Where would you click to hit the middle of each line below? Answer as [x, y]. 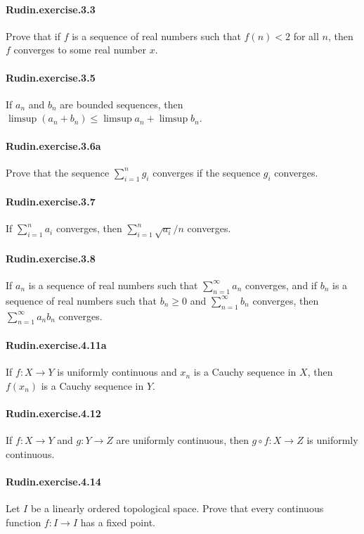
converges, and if [281, 285]
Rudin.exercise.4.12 [53, 413]
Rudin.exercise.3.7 [51, 202]
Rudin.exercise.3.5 [51, 77]
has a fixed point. [118, 522]
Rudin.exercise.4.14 [53, 481]
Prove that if [33, 36]
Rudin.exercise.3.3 [51, 9]
